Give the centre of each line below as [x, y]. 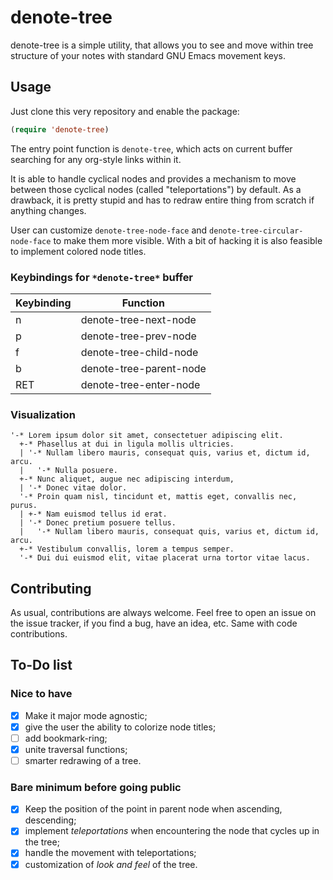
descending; [50, 820]
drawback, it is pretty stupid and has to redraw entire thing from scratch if [162, 200]
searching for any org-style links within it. [96, 159]
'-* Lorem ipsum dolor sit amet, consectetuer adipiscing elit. [147, 436]
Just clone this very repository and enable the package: [125, 111]
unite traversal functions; [76, 749]
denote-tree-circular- [256, 231]
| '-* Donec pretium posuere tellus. [98, 523]
